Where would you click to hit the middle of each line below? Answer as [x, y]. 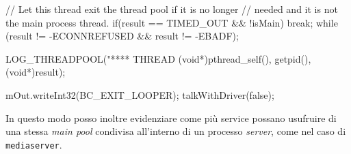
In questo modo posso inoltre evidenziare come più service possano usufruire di [171, 118]
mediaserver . [34, 144]
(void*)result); [36, 72]
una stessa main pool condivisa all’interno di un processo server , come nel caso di [176, 131]
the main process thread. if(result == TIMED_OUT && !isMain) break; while [172, 22]
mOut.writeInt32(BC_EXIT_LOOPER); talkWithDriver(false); [140, 94]
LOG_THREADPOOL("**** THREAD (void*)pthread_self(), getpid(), [158, 58]
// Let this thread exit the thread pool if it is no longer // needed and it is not [172, 9]
